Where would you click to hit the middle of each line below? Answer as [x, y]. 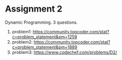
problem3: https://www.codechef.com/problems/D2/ [64, 52]
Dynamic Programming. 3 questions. [41, 22]
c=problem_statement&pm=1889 [45, 47]
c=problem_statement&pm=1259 [45, 37]
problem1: [22, 31]
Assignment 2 [34, 9]
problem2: [22, 42]
